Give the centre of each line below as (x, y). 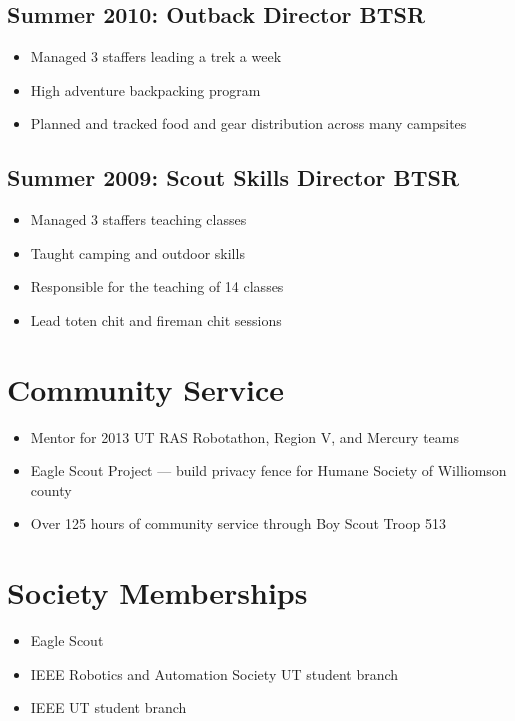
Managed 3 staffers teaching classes (138, 219)
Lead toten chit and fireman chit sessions (156, 319)
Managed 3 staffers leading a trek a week (156, 56)
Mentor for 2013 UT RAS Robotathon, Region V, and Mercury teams (245, 436)
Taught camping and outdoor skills (137, 252)
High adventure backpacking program (145, 89)
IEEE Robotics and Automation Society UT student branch (214, 673)
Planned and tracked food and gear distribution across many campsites (248, 123)
